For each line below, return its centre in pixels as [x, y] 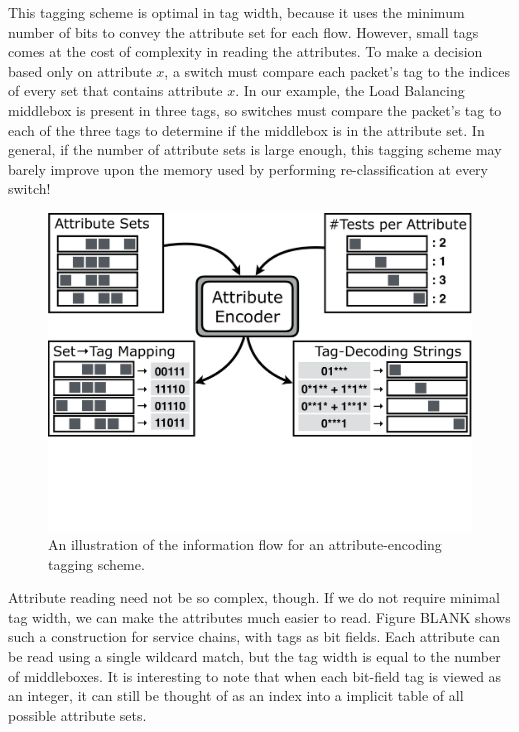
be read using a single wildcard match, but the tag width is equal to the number [254, 656]
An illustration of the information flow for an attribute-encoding [245, 544]
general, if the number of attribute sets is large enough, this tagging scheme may [255, 149]
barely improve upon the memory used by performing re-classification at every [248, 168]
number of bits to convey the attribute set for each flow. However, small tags [243, 31]
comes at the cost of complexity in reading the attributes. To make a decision [245, 51]
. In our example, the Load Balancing [350, 90]
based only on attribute [80, 70]
